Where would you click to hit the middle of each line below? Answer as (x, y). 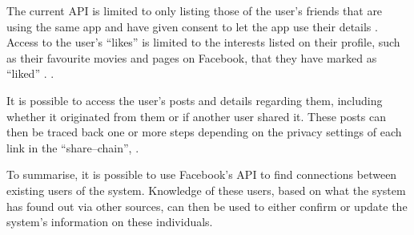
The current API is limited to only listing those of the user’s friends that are (195, 10)
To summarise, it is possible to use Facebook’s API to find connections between (202, 174)
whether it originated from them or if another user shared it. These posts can (196, 116)
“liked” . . (30, 73)
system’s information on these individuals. (110, 222)
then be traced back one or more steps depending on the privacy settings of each (204, 132)
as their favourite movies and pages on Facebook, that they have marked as (192, 57)
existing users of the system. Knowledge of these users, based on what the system (206, 190)
